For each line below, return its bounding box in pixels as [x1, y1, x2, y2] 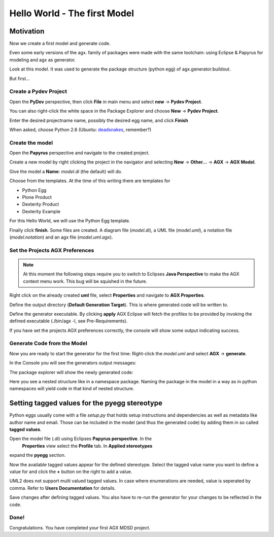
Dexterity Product [22, 201, 59, 208]
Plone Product [22, 194, 52, 200]
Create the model [9, 139, 53, 146]
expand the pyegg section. [9, 452, 66, 458]
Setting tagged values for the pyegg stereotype [9, 399, 162, 408]
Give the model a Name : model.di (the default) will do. [9, 168, 123, 175]
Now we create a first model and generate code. [9, 41, 111, 47]
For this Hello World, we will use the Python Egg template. [9, 218, 130, 224]
